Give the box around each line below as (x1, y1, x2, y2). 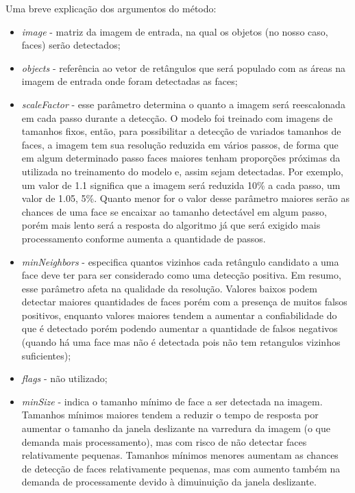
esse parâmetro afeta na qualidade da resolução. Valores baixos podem (21, 281, 317, 295)
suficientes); (21, 348, 71, 362)
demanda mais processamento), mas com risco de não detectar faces (21, 434, 307, 448)
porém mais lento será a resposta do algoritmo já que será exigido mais (21, 218, 321, 232)
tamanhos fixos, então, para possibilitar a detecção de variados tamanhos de (21, 124, 341, 138)
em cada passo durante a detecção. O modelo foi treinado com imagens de (21, 110, 333, 125)
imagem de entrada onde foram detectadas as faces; (21, 74, 238, 88)
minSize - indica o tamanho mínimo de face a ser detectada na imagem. (21, 394, 323, 408)
